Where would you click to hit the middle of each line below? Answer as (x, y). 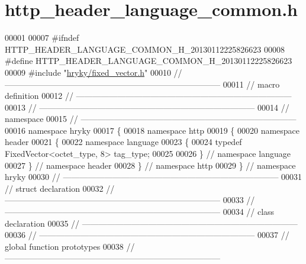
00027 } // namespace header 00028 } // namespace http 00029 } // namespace (150, 165)
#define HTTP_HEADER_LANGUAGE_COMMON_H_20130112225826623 (149, 61)
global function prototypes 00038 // (70, 246)
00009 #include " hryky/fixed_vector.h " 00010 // (94, 72)
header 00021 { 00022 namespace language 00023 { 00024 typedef (123, 142)
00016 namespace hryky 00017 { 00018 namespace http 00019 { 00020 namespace (152, 130)
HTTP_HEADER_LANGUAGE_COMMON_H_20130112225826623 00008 (145, 49)
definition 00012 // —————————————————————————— (148, 96)
